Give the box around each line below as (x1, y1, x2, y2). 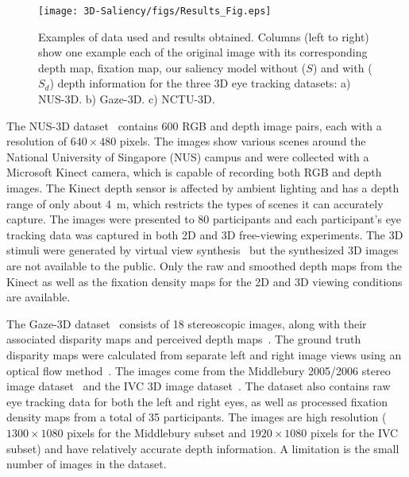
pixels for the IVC (311, 424, 399, 440)
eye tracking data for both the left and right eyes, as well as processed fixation (6, 393, 388, 409)
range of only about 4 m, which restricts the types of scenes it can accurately (6, 195, 384, 211)
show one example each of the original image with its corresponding (38, 44, 368, 60)
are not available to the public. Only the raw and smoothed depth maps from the (6, 257, 403, 273)
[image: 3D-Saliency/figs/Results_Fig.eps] (38, 6, 272, 17)
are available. (6, 289, 71, 305)
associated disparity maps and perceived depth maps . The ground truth (6, 331, 361, 347)
